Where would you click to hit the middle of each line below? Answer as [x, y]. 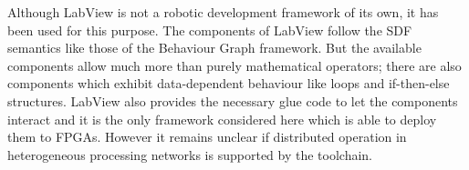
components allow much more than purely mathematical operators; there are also [234, 65]
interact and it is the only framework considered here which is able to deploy [222, 119]
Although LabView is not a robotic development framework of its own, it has [223, 12]
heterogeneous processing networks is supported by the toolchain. [190, 154]
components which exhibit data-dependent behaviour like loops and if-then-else [229, 83]
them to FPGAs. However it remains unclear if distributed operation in [207, 137]
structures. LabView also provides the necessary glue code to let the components [233, 100]
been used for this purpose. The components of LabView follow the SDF [210, 30]
